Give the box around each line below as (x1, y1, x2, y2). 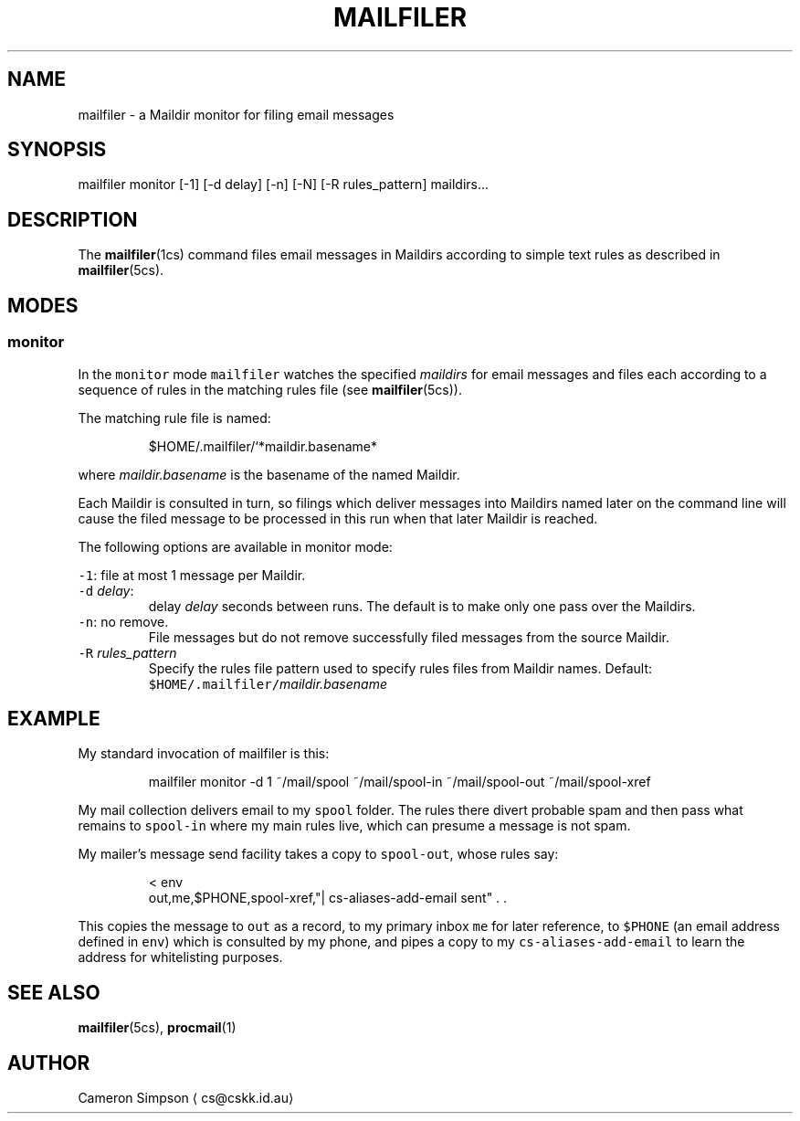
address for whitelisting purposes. (78, 949, 283, 966)
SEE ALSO (7, 980, 100, 1004)
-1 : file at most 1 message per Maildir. (78, 566, 306, 583)
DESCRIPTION (7, 207, 138, 231)
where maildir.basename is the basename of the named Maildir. (78, 466, 460, 482)
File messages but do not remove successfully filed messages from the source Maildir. (148, 629, 669, 645)
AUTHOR (7, 1051, 90, 1074)
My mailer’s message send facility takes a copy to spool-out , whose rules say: (78, 846, 559, 862)
